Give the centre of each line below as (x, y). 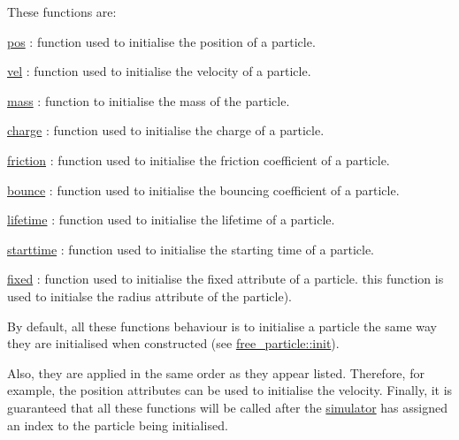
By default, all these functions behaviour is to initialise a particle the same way (222, 326)
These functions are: (62, 11)
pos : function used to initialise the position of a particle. (161, 41)
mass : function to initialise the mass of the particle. (149, 100)
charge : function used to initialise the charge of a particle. (166, 130)
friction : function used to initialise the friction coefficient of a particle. (199, 159)
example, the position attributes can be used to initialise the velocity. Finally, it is (230, 390)
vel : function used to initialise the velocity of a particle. (159, 71)
